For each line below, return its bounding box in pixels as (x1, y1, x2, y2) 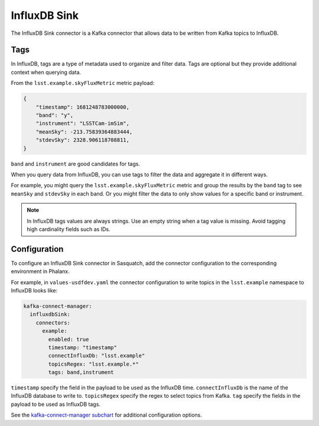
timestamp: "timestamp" (48, 344, 118, 351)
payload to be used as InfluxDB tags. (11, 401, 100, 408)
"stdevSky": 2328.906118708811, (35, 136, 130, 144)
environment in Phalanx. (11, 268, 70, 275)
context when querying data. (11, 69, 82, 76)
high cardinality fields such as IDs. (27, 225, 110, 233)
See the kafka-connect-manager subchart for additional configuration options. (11, 411, 202, 419)
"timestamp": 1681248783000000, (35, 103, 130, 110)
